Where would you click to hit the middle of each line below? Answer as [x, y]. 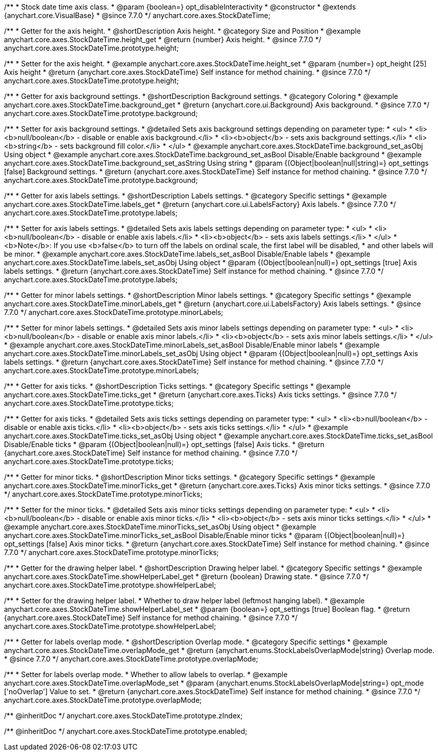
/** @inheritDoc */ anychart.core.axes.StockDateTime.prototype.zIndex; [123, 716]
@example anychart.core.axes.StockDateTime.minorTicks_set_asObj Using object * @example [160, 527]
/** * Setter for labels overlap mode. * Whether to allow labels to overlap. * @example [146, 674]
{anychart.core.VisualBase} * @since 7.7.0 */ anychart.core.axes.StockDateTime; [137, 15]
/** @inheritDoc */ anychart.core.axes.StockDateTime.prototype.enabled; [126, 731]
